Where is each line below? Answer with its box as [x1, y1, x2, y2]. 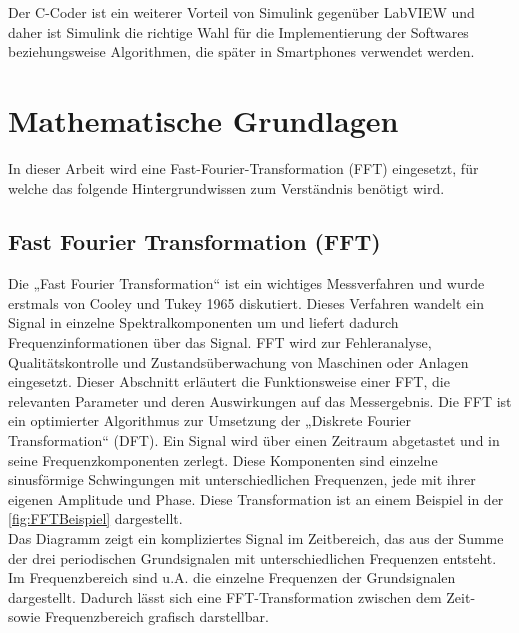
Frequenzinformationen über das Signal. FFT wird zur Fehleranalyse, [8, 332, 432, 353]
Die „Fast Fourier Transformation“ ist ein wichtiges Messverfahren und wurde [8, 273, 485, 294]
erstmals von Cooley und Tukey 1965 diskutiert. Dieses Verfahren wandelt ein [8, 292, 484, 313]
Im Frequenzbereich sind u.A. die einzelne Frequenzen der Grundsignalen [8, 567, 456, 588]
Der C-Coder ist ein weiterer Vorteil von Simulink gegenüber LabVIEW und [8, 2, 475, 22]
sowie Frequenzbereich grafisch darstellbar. [8, 606, 269, 627]
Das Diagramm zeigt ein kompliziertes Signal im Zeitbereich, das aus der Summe [8, 528, 504, 549]
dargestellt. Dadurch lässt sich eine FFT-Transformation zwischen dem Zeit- [8, 586, 476, 607]
